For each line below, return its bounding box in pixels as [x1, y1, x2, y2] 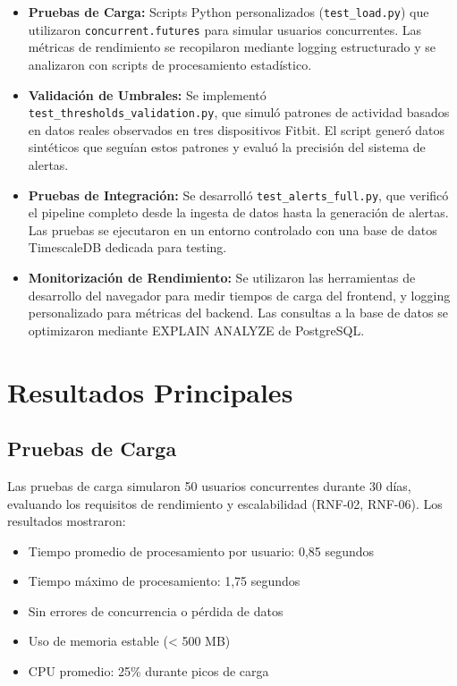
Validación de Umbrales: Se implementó [28, 85, 267, 104]
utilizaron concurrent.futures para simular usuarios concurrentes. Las [28, 20, 422, 38]
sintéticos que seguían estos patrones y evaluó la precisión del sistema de [28, 138, 426, 157]
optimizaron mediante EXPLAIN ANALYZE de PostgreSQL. [28, 320, 365, 339]
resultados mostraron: [7, 512, 126, 530]
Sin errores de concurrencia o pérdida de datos [28, 601, 284, 620]
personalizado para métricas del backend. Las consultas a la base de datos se [28, 303, 448, 322]
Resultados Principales [7, 373, 293, 410]
